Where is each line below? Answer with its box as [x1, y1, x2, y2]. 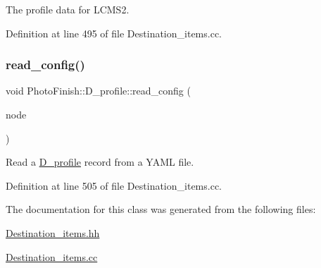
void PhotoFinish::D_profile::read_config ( [6, 83, 191, 98]
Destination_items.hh [6, 225, 100, 240]
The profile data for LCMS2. [6, 2, 130, 16]
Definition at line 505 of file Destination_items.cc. [6, 178, 222, 193]
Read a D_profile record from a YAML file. [6, 154, 194, 169]
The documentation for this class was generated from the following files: [6, 202, 316, 217]
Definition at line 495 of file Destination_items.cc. [6, 25, 222, 40]
